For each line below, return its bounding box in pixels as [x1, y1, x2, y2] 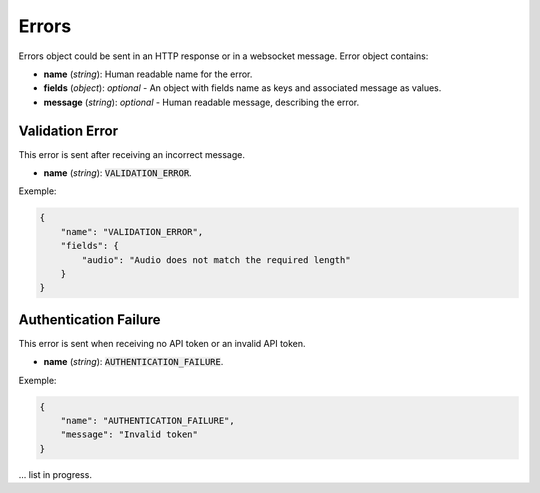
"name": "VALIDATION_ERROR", [60, 226, 204, 237]
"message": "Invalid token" [60, 429, 199, 440]
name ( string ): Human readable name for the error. [43, 68, 253, 80]
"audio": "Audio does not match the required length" [81, 254, 351, 265]
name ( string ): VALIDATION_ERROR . [43, 167, 192, 179]
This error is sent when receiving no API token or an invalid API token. [18, 337, 306, 349]
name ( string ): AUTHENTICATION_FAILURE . [43, 356, 224, 368]
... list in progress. [18, 468, 92, 480]
